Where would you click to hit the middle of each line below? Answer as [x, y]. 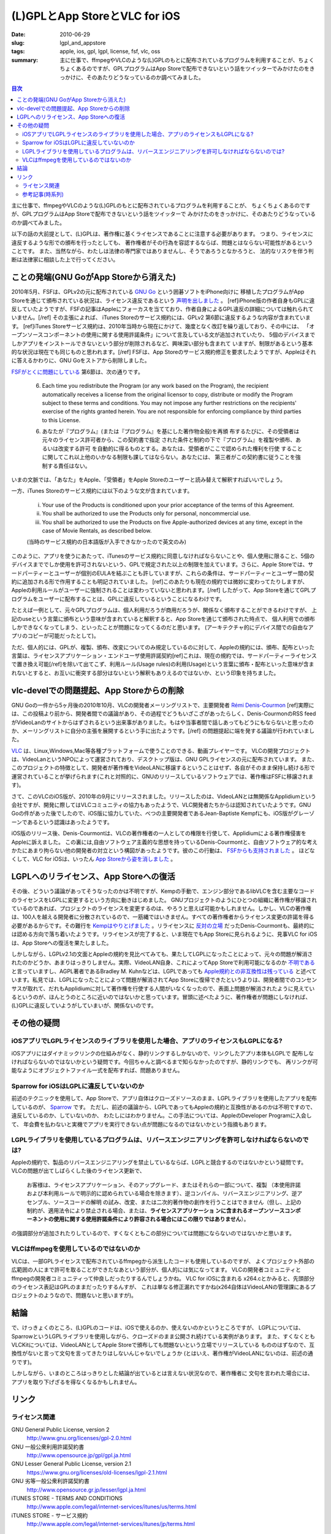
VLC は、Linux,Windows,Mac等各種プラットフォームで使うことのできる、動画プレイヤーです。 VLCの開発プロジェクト [161, 750]
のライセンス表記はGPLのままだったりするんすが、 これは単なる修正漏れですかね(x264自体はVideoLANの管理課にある [161, 1287]
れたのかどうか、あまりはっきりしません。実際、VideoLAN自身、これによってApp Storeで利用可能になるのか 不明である [163, 963]
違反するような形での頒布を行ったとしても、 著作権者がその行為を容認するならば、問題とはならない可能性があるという [162, 242]
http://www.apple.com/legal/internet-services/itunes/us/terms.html [112, 1507]
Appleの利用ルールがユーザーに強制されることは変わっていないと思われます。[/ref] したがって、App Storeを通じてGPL [161, 590]
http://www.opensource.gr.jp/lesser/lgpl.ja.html [86, 1490]
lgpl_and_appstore [83, 42]
